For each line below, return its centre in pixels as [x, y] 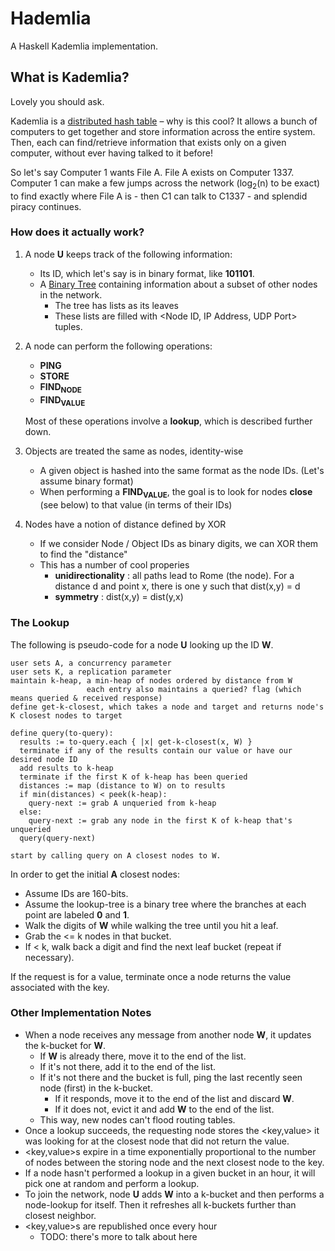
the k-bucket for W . [65, 1045]
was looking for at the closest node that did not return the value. [157, 1141]
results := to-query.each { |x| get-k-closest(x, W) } [136, 742]
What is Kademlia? [70, 77]
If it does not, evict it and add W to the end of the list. [164, 1109]
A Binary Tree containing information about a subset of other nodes [178, 284]
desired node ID [44, 759]
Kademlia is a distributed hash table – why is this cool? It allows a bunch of [164, 121]
